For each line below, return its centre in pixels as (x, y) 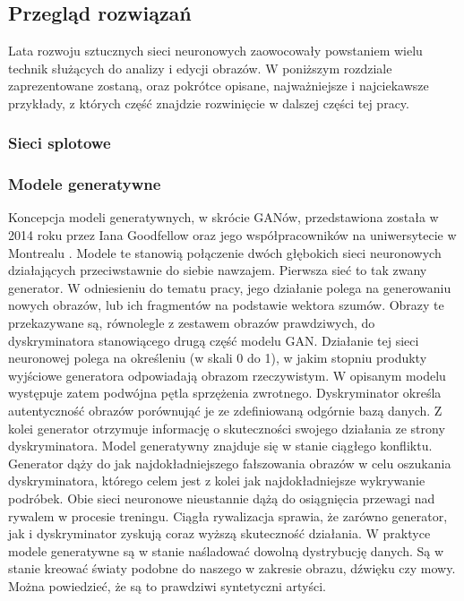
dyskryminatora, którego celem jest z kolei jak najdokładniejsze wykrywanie (217, 481)
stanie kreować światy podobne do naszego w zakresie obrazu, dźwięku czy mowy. (232, 568)
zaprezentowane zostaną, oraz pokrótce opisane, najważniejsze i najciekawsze (219, 86)
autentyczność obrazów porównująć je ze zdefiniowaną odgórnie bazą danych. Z (225, 410)
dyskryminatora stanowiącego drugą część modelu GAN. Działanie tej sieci (214, 340)
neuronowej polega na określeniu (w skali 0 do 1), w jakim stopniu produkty (218, 358)
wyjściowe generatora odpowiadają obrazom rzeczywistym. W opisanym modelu (227, 375)
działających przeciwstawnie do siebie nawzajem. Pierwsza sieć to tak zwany (218, 270)
